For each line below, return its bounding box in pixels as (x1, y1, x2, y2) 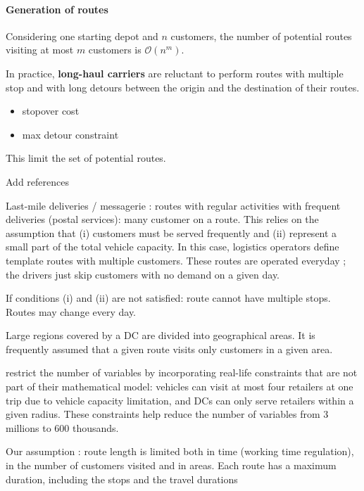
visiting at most (6, 42, 74, 57)
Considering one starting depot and (6, 28, 158, 43)
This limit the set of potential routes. (6, 151, 166, 165)
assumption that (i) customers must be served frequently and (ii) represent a (6, 225, 337, 240)
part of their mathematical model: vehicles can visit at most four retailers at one (6, 379, 353, 394)
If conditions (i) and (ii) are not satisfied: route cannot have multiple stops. (6, 291, 331, 305)
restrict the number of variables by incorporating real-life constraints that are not (6, 365, 358, 380)
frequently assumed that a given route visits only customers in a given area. (6, 341, 333, 356)
